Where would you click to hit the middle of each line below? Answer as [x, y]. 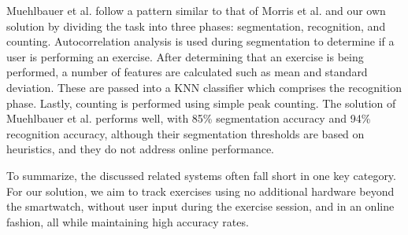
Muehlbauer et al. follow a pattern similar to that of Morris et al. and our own [196, 10]
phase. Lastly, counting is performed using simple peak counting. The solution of [201, 103]
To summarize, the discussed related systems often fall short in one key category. [201, 175]
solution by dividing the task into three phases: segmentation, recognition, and [196, 26]
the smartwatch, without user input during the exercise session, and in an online [200, 206]
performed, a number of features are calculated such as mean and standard [187, 72]
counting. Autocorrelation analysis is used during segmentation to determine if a [200, 41]
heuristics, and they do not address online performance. [140, 149]
